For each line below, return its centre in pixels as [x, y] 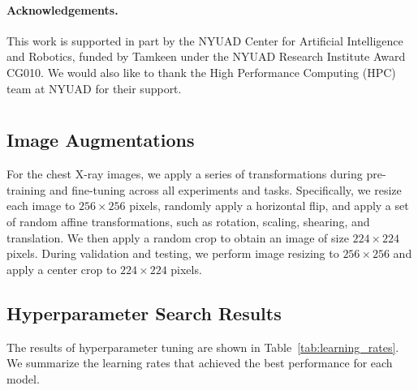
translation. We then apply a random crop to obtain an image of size [178, 237]
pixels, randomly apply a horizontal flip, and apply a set [269, 206]
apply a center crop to [62, 269]
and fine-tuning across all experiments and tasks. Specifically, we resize [225, 189]
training [26, 189]
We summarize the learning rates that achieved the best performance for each [200, 363]
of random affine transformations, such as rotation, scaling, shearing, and [188, 221]
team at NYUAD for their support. [94, 88]
